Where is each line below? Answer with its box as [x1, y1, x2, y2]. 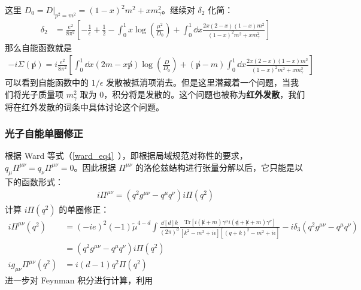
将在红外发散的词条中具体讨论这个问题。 [5, 100, 164, 113]
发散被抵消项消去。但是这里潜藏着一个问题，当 [106, 76, 291, 89]
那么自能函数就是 [5, 41, 72, 53]
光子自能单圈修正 [5, 126, 83, 141]
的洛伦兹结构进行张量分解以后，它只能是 [135, 161, 295, 173]
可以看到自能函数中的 [5, 76, 89, 89]
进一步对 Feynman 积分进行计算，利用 [5, 273, 153, 286]
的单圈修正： [59, 203, 110, 216]
